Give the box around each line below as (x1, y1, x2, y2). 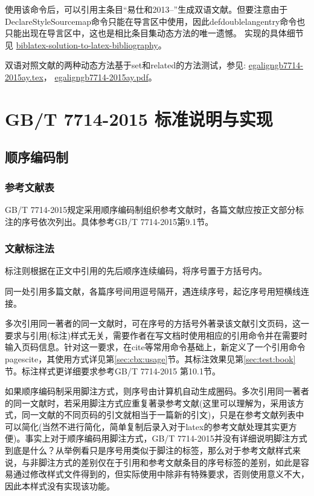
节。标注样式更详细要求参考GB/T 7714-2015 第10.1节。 (5, 364, 220, 377)
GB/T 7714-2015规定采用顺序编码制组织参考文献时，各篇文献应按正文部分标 (5, 203, 304, 215)
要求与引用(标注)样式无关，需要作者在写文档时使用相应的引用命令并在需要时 (5, 328, 307, 341)
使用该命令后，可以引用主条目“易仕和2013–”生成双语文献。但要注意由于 (5, 3, 288, 15)
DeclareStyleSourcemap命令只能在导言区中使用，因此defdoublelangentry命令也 (5, 15, 306, 27)
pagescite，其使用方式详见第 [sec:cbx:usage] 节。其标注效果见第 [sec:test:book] (5, 352, 296, 365)
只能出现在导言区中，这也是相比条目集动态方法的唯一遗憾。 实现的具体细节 (5, 27, 304, 39)
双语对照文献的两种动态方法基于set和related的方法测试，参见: (5, 59, 246, 71)
